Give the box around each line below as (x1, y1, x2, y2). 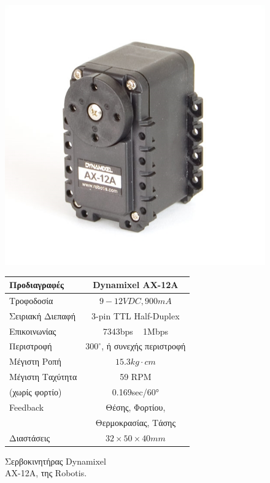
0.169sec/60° (112, 386, 159, 398)
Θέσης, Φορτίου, (106, 400, 166, 413)
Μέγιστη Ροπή (9, 355, 61, 368)
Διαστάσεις (9, 431, 50, 444)
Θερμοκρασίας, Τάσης (95, 416, 175, 428)
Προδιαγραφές (9, 278, 64, 291)
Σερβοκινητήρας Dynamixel (5, 454, 106, 467)
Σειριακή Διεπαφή (9, 309, 75, 322)
